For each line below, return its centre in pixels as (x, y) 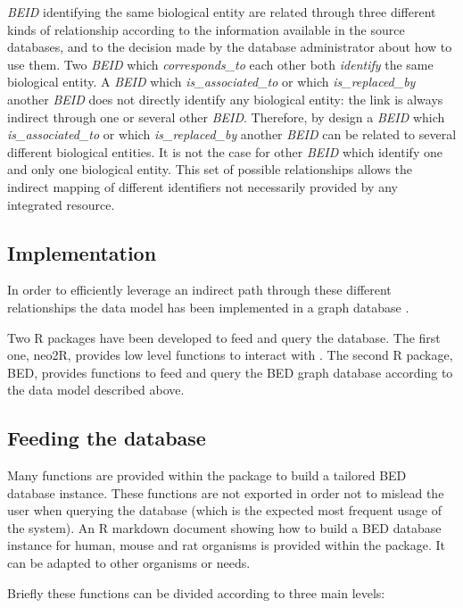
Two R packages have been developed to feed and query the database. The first (224, 337)
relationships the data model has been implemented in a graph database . (208, 307)
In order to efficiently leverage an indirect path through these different (199, 290)
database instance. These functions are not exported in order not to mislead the (226, 492)
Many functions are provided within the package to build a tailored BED (207, 475)
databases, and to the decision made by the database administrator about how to (230, 47)
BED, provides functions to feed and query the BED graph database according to (230, 372)
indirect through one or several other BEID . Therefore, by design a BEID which (226, 117)
